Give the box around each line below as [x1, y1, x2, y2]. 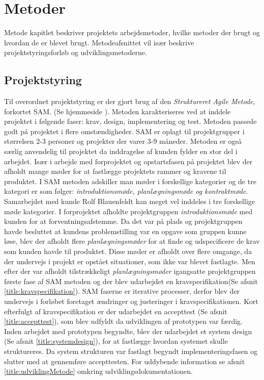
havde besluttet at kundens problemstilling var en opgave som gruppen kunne [4, 225, 247, 236]
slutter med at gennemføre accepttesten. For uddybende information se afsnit [4, 356, 245, 366]
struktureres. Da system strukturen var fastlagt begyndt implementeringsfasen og [4, 345, 258, 356]
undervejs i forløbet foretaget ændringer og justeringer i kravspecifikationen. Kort [4, 295, 258, 306]
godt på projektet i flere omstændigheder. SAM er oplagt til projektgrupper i [4, 125, 245, 136]
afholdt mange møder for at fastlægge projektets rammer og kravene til [4, 166, 226, 176]
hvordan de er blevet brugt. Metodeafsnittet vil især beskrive [4, 37, 194, 47]
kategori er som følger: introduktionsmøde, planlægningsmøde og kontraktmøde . [4, 186, 248, 196]
